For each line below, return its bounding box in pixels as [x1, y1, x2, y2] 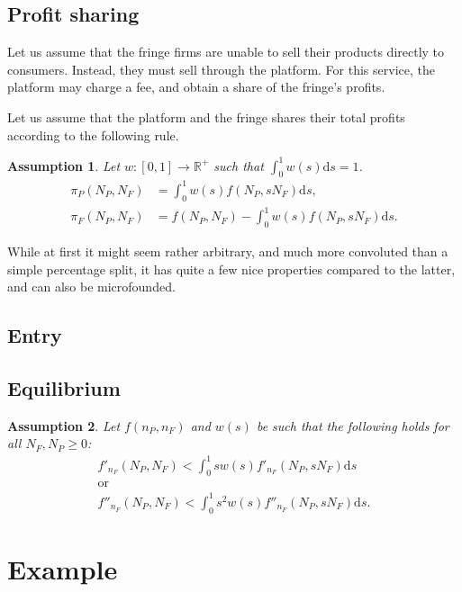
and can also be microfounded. [7, 277, 176, 296]
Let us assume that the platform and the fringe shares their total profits [7, 107, 405, 126]
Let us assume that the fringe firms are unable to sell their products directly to [7, 42, 445, 61]
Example [7, 550, 118, 587]
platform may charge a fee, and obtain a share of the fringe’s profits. [7, 77, 385, 96]
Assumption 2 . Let [7, 416, 121, 435]
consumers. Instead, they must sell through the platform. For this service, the [7, 59, 435, 78]
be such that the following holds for [256, 416, 449, 435]
